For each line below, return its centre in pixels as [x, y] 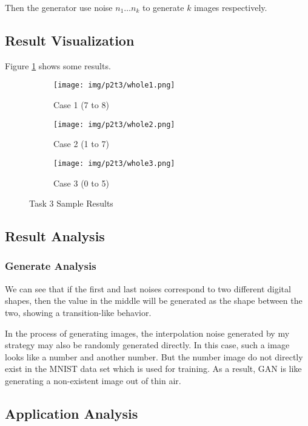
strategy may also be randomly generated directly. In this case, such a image [147, 345]
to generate [163, 7]
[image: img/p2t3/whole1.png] [114, 85]
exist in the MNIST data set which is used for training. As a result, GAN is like [153, 369]
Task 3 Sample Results [71, 203]
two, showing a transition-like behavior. [78, 312]
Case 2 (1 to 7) [81, 144]
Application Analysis [72, 413]
